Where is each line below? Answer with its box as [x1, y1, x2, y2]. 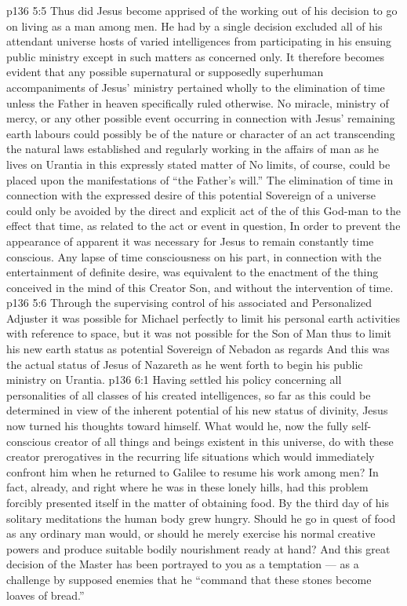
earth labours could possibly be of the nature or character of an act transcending [6, 125, 395, 141]
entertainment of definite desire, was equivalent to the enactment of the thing [6, 264, 379, 280]
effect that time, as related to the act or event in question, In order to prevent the [6, 217, 401, 234]
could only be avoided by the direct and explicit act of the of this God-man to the [6, 202, 402, 218]
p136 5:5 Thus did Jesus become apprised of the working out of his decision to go [6, 2, 398, 18]
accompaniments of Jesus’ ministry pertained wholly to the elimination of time [6, 78, 385, 95]
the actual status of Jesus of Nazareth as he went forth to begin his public [6, 356, 363, 372]
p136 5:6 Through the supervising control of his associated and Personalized [6, 294, 372, 311]
